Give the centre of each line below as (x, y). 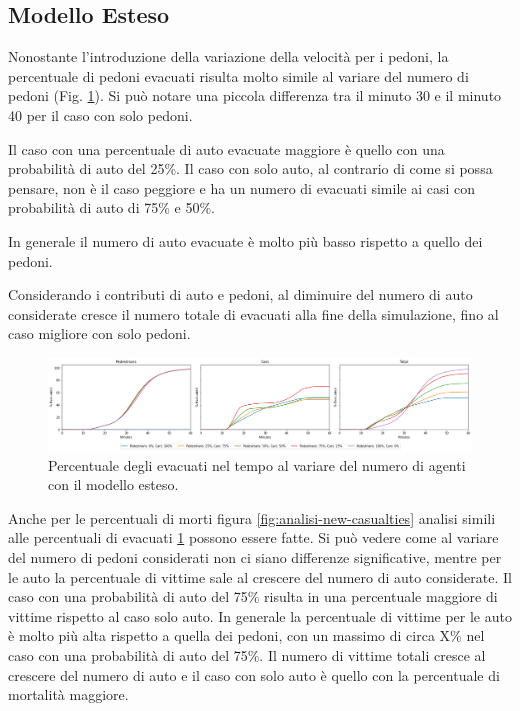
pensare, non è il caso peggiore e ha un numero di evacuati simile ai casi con (242, 187)
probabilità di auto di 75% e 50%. (111, 207)
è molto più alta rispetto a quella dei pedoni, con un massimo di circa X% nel (246, 635)
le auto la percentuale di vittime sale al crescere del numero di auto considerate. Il (260, 576)
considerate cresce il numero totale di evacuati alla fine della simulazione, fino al (253, 313)
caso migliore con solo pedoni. (99, 333)
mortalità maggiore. (68, 694)
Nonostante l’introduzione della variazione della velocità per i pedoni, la (228, 56)
